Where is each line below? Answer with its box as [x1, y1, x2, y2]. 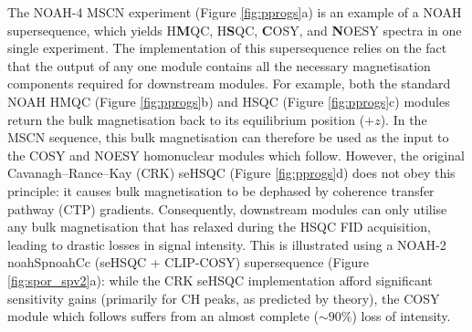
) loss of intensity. [351, 306, 451, 326]
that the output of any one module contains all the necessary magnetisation [7, 56, 431, 75]
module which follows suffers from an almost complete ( [7, 306, 320, 326]
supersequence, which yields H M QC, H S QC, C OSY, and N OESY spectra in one [7, 20, 462, 39]
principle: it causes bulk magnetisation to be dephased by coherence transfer [7, 181, 435, 200]
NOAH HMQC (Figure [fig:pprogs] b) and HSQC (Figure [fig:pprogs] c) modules [7, 91, 450, 110]
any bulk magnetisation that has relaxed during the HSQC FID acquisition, [7, 217, 431, 236]
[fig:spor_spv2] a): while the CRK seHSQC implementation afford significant [7, 270, 433, 289]
